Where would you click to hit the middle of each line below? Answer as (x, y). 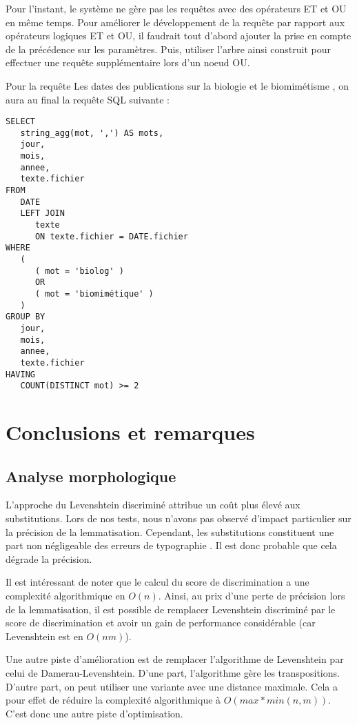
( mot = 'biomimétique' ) (94, 294)
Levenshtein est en (44, 636)
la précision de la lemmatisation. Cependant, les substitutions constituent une (170, 532)
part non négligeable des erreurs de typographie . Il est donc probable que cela (171, 545)
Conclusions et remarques (130, 432)
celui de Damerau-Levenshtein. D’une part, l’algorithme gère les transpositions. (173, 673)
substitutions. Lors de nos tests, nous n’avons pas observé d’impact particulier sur (178, 518)
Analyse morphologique (91, 476)
